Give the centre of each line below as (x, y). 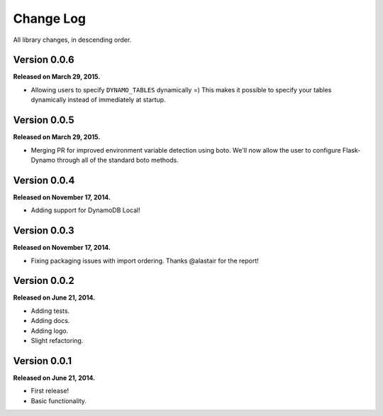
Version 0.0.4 (44, 180)
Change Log (50, 18)
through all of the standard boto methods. (118, 160)
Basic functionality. (59, 400)
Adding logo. (50, 331)
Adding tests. (50, 311)
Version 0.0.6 (44, 60)
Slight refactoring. (57, 340)
